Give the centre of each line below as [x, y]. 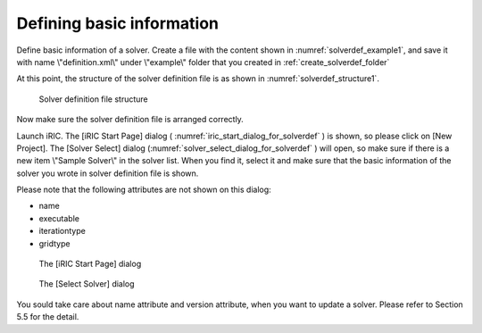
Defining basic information [117, 23]
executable [59, 218]
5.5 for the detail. [48, 317]
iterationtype [62, 231]
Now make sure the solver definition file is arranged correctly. [130, 120]
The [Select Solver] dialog [87, 284]
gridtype [54, 243]
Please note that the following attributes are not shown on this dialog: [144, 190]
